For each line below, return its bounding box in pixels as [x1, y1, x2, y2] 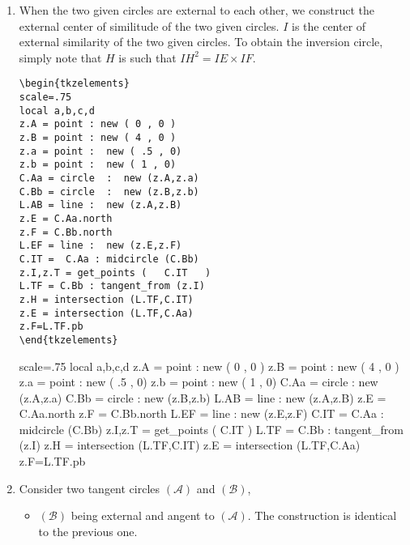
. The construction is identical [247, 507, 397, 524]
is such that [118, 49, 177, 66]
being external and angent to [70, 507, 215, 524]
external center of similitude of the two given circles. [19, 17, 280, 34]
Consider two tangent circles [19, 479, 160, 496]
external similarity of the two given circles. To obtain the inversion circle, [19, 33, 383, 50]
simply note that [19, 49, 102, 66]
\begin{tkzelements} [19, 78, 130, 90]
